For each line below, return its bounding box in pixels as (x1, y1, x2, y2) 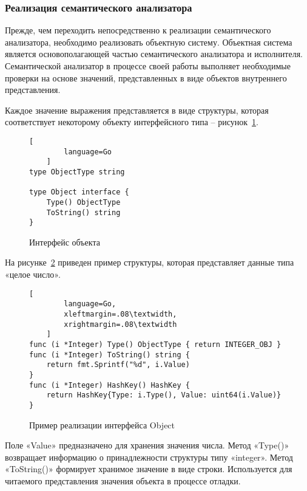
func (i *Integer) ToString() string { (29, 350, 190, 359)
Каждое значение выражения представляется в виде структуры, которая (5, 103, 269, 116)
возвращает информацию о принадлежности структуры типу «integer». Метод (5, 450, 293, 463)
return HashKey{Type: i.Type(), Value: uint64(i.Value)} (46, 391, 282, 400)
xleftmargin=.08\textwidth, (64, 309, 177, 318)
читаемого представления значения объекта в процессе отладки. (5, 474, 241, 487)
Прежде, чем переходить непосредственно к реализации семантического (5, 24, 271, 36)
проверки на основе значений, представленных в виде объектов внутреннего (5, 71, 287, 84)
